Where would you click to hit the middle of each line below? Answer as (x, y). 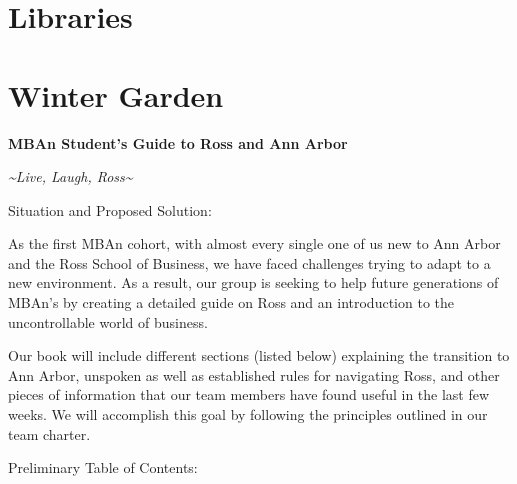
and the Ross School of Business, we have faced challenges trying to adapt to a (249, 262)
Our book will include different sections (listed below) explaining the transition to (259, 355)
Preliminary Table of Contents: (103, 467)
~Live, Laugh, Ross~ (70, 176)
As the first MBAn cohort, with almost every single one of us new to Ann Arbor (254, 243)
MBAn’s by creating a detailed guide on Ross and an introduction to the (231, 302)
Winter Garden (116, 94)
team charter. (49, 433)
